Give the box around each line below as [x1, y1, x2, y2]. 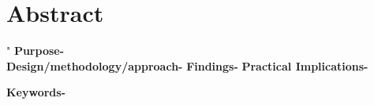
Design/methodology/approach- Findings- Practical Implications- [6, 57, 368, 74]
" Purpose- [6, 42, 65, 59]
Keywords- [6, 84, 66, 100]
